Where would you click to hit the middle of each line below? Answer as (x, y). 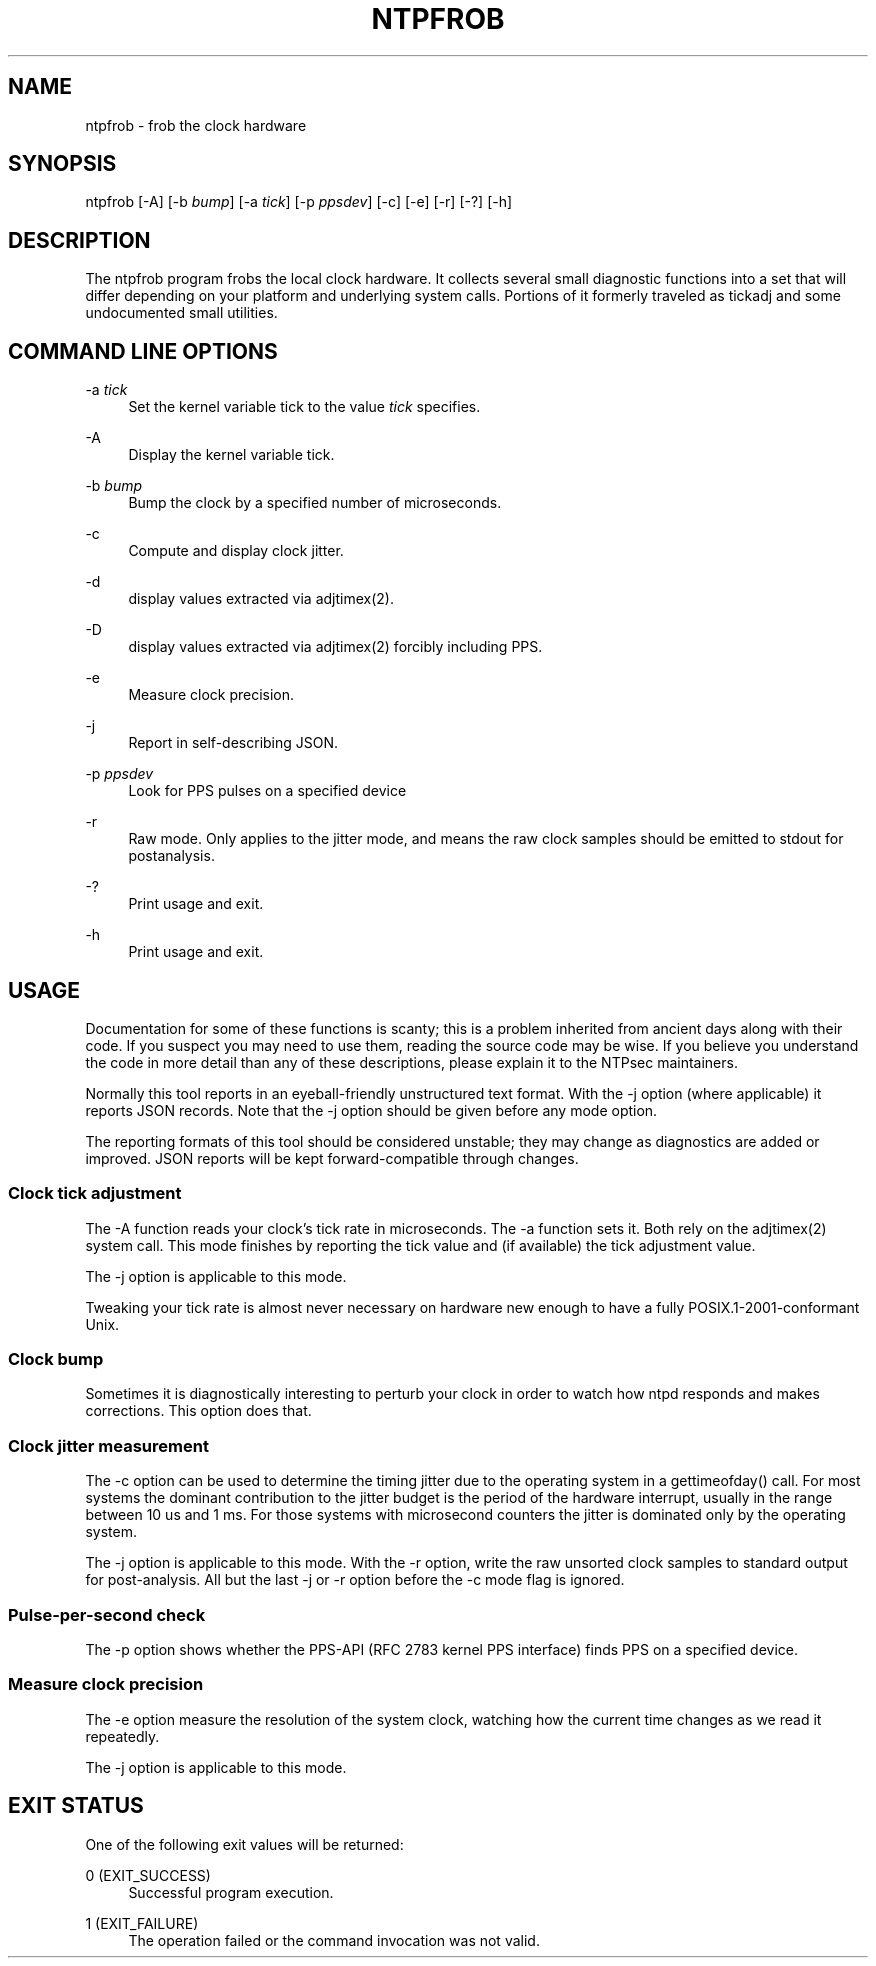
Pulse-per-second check (107, 1614)
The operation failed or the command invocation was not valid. (334, 1940)
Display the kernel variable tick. (231, 455)
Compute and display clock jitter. (236, 551)
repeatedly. (122, 1736)
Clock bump (56, 1359)
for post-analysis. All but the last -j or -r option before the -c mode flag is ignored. (355, 1580)
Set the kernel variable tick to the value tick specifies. (304, 407)
